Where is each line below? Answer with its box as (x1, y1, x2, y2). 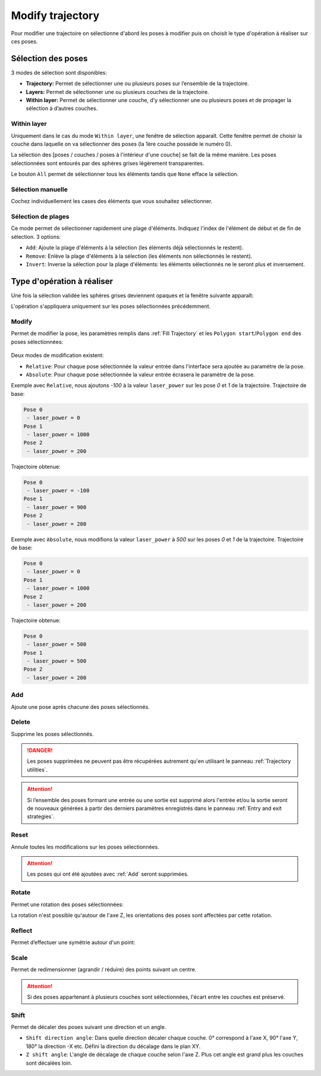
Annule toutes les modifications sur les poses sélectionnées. (11, 843, 160, 850)
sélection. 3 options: (11, 233, 61, 240)
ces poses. (11, 37, 38, 45)
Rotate (11, 888, 31, 897)
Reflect (11, 926, 33, 935)
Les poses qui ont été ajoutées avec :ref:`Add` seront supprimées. (27, 870, 189, 878)
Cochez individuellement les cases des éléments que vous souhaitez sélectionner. (11, 198, 213, 205)
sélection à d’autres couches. (26, 105, 98, 112)
